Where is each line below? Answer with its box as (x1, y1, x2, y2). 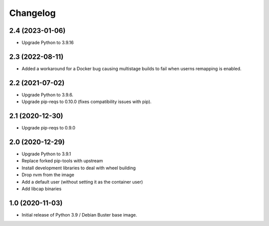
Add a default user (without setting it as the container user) (21, 179, 143, 185)
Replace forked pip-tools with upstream (21, 158, 103, 164)
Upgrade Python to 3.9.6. (21, 92, 74, 98)
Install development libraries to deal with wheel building (21, 165, 136, 171)
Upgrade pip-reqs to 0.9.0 (21, 125, 76, 131)
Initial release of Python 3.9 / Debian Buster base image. (21, 212, 137, 218)
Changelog (9, 7, 56, 18)
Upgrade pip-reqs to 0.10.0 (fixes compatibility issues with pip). (21, 99, 152, 105)
